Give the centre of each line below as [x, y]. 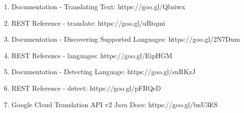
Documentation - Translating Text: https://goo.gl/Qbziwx [98, 6]
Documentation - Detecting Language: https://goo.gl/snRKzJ [103, 72]
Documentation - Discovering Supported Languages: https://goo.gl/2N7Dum [126, 39]
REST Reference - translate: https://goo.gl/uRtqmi [88, 23]
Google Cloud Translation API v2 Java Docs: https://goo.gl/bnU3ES [114, 104]
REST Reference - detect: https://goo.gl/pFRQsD [86, 88]
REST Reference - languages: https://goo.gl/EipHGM [92, 55]
